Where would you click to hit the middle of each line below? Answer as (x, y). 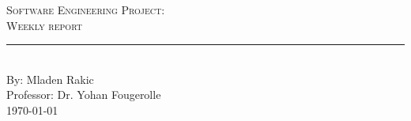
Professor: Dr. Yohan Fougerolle (84, 95)
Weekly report (44, 25)
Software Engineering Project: (86, 9)
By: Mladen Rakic (50, 79)
